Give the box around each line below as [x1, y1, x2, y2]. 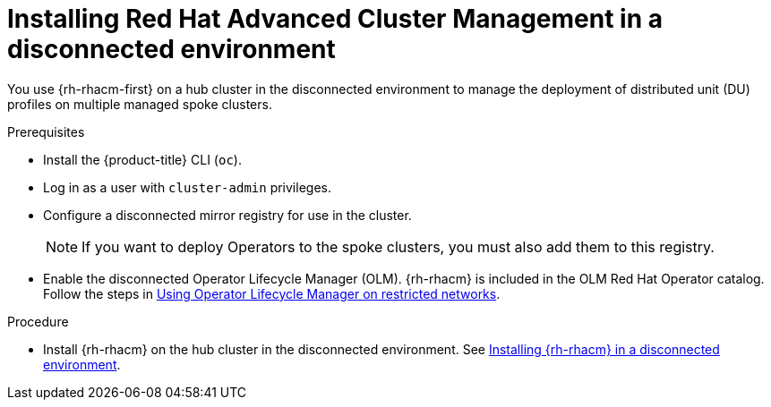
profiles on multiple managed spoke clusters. [7, 96, 272, 112]
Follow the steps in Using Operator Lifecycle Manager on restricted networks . [43, 285, 501, 301]
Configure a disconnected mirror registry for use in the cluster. [43, 207, 412, 223]
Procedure [7, 313, 69, 329]
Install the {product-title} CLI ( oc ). [43, 151, 242, 167]
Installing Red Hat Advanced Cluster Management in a [7, 4, 664, 34]
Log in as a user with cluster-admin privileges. [43, 179, 331, 195]
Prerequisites [7, 123, 85, 140]
